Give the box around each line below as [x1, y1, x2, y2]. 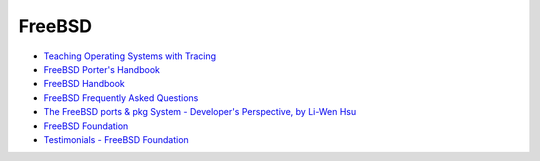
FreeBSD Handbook [43, 78, 125, 90]
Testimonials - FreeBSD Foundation [43, 133, 189, 145]
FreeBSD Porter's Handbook [43, 63, 160, 75]
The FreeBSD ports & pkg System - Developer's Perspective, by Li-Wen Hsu [43, 106, 357, 118]
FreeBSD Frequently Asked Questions [43, 91, 199, 104]
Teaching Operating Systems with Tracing [43, 50, 217, 62]
